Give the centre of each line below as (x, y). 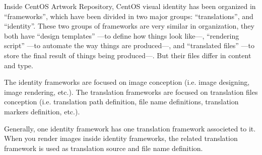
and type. (19, 65)
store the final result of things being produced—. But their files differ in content (128, 55)
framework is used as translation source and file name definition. (104, 148)
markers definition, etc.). (42, 111)
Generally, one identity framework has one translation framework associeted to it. (130, 128)
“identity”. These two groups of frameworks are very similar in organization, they (129, 26)
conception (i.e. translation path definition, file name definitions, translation (121, 102)
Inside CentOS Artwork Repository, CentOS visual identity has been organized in (130, 6)
